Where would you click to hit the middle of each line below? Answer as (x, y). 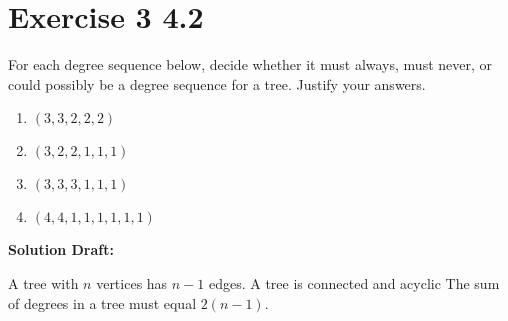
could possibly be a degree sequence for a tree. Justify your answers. (217, 83)
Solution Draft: (61, 249)
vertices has (132, 282)
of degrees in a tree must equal (102, 302)
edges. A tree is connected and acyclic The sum (354, 282)
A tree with (43, 282)
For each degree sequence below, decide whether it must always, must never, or (250, 64)
